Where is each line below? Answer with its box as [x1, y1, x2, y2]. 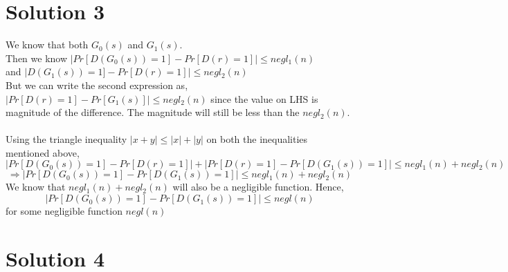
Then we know [6, 50, 68, 65]
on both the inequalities [206, 132, 308, 146]
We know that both [6, 37, 89, 52]
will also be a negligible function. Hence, [172, 179, 344, 194]
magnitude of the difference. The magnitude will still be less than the [6, 105, 300, 119]
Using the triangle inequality [6, 132, 127, 146]
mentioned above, [6, 145, 80, 159]
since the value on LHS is [210, 91, 318, 106]
